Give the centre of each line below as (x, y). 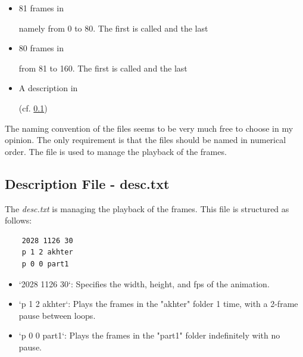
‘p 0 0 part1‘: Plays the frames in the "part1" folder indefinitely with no (149, 335)
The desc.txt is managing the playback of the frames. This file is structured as (147, 208)
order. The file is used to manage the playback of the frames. (116, 151)
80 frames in (41, 48)
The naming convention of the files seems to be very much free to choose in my (149, 128)
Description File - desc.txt (87, 183)
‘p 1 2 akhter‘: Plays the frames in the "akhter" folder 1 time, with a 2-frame (158, 304)
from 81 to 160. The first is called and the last (103, 68)
